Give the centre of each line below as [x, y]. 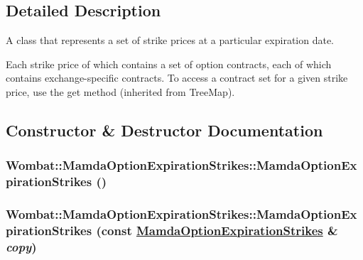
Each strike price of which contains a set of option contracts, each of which [169, 64]
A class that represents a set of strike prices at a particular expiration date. [170, 40]
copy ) [21, 246]
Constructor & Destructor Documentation [164, 130]
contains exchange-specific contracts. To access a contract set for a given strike [177, 78]
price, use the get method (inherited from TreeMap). [120, 91]
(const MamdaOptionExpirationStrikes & [217, 230]
